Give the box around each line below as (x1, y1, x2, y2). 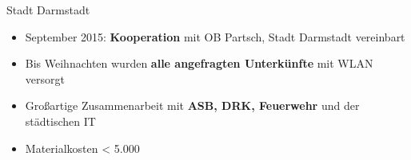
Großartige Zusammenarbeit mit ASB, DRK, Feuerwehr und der (25, 97, 360, 114)
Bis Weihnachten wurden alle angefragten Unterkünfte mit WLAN (25, 55, 373, 72)
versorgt (25, 70, 65, 87)
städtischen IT (25, 112, 96, 129)
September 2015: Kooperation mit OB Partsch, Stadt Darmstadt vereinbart (25, 28, 405, 45)
